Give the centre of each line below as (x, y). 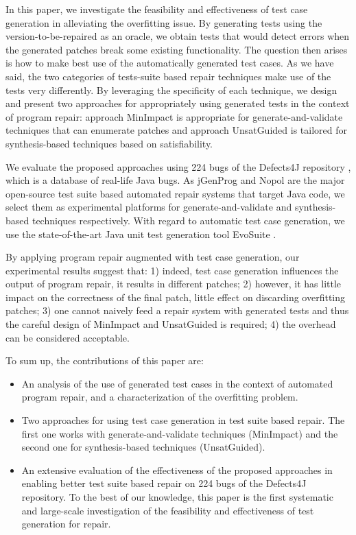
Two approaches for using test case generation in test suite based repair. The (183, 420)
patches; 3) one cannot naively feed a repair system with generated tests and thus (177, 310)
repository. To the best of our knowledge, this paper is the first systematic (177, 497)
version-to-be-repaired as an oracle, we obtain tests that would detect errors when (178, 36)
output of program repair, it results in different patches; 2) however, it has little (174, 284)
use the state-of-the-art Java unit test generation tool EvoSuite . (141, 234)
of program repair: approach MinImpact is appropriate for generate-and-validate (174, 116)
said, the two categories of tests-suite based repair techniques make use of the (168, 76)
